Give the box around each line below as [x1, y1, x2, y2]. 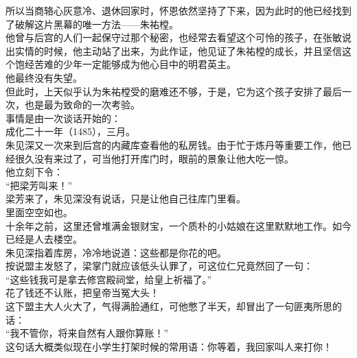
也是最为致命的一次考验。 [24, 97, 140, 112]
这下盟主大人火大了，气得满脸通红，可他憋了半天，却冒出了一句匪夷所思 [5, 299, 332, 313]
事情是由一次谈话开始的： [5, 110, 121, 125]
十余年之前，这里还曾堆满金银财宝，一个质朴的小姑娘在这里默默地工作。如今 [5, 218, 352, 232]
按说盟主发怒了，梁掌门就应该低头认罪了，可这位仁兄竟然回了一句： [5, 259, 313, 273]
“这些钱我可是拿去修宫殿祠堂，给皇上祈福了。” [5, 272, 212, 286]
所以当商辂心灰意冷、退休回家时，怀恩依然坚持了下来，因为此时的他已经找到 [5, 3, 352, 17]
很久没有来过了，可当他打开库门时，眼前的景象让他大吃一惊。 [14, 151, 294, 165]
